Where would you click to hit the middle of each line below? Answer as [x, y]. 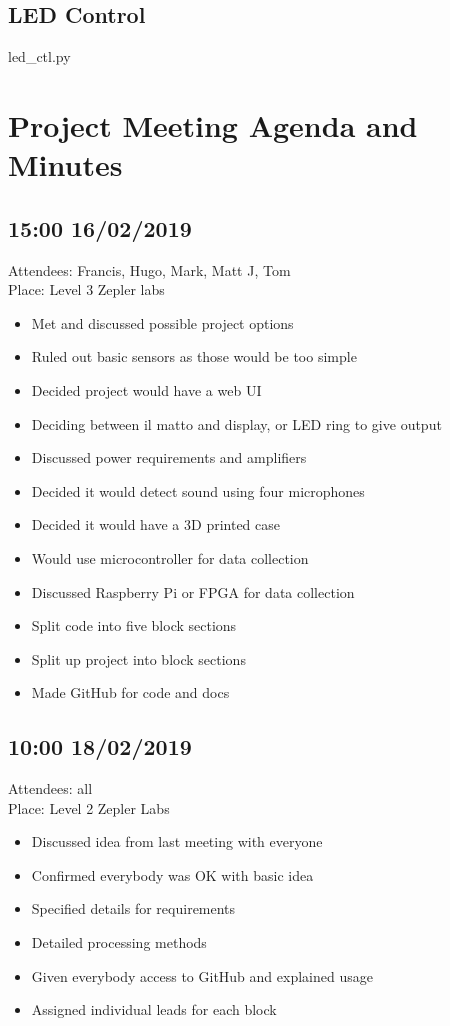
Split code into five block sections [134, 625]
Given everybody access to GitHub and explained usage [202, 975]
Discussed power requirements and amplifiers [169, 457]
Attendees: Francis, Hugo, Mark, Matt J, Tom [149, 269]
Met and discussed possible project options [162, 322]
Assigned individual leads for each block [154, 1009]
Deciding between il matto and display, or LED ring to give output [236, 423]
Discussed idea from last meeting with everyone [177, 841]
